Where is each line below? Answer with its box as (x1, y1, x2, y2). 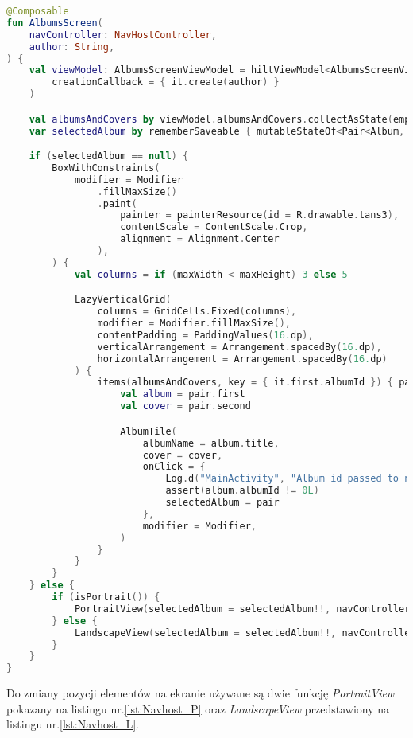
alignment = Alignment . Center (120, 233, 280, 245)
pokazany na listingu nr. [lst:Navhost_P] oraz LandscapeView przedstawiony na (6, 700, 390, 717)
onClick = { (142, 461, 206, 473)
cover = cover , (142, 449, 223, 461)
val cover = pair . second (120, 400, 251, 412)
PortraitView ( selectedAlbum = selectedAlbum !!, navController (74, 603, 411, 615)
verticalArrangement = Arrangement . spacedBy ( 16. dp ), (97, 341, 382, 353)
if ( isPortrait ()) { (52, 592, 160, 603)
